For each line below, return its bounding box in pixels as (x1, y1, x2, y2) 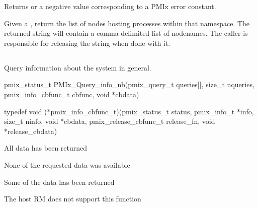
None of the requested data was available (4, 159, 130, 170)
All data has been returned (4, 143, 88, 153)
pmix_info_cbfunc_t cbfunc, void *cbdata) (4, 89, 139, 99)
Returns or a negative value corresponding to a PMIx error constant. (4, 1, 216, 11)
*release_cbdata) (4, 125, 57, 136)
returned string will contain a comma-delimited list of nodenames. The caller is (4, 28, 248, 38)
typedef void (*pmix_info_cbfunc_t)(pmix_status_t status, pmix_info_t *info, (4, 106, 254, 116)
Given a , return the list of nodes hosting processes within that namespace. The (4, 18, 250, 28)
